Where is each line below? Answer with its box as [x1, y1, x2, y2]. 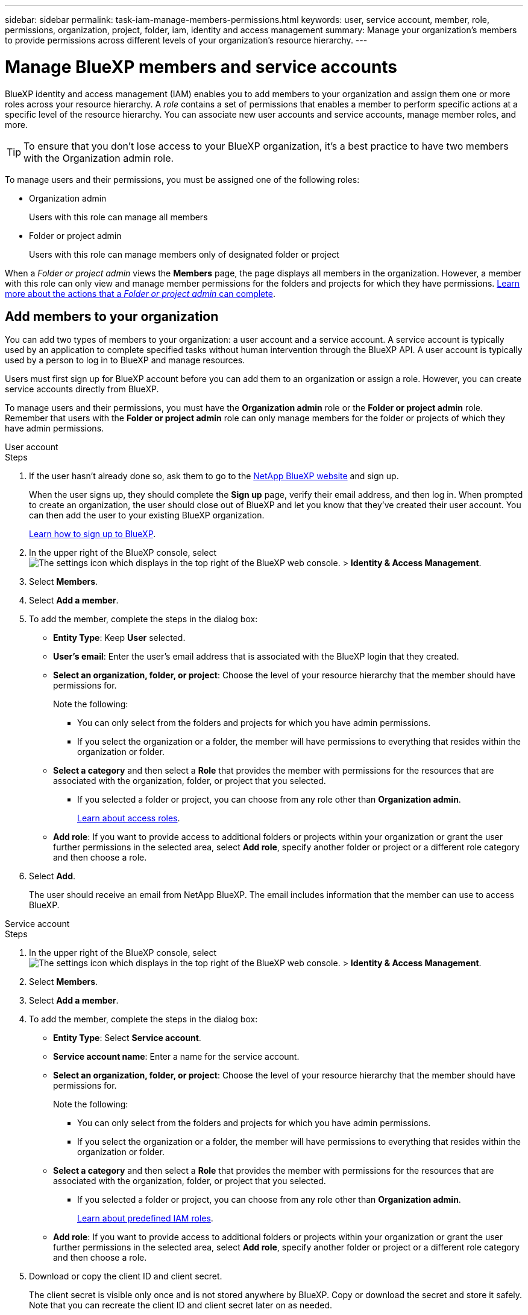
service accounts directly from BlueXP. [5, 384, 159, 395]
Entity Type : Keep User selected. [53, 632, 186, 643]
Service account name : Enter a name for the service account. [53, 1051, 300, 1062]
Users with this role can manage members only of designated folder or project [29, 249, 339, 259]
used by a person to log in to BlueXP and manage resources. [5, 355, 245, 366]
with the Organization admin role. [24, 151, 174, 164]
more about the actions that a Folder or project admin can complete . [5, 288, 275, 299]
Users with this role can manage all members [29, 211, 208, 222]
